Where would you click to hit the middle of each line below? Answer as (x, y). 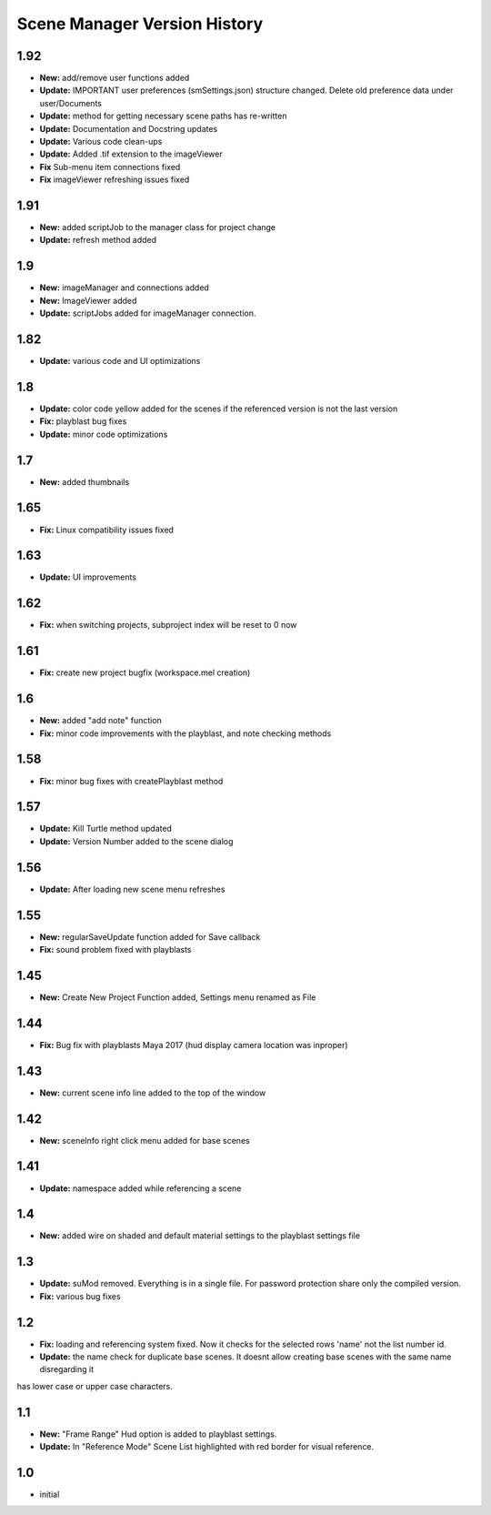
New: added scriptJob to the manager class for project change (158, 227)
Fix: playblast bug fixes (83, 421)
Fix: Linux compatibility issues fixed (107, 530)
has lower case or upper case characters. (95, 1386)
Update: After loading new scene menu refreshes (132, 889)
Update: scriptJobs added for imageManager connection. (148, 313)
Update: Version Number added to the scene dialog (136, 841)
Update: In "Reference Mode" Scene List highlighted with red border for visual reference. (207, 1447)
